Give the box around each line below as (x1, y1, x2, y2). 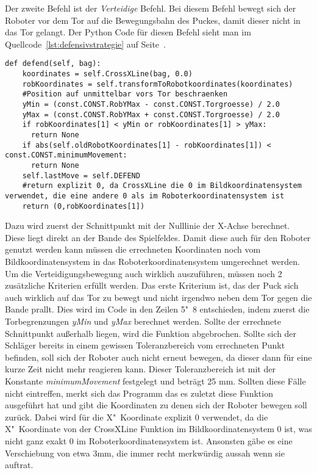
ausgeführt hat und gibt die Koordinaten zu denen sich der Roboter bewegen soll (5, 399, 307, 411)
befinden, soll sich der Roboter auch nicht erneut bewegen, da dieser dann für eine (5, 350, 312, 363)
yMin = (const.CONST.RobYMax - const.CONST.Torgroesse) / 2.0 (22, 100, 280, 109)
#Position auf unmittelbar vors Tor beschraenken (22, 90, 228, 99)
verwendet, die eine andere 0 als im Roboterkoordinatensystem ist (5, 191, 285, 200)
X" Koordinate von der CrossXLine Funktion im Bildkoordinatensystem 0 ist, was (5, 422, 312, 435)
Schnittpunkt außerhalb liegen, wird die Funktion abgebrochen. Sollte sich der (5, 327, 297, 339)
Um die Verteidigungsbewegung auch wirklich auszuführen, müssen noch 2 (5, 267, 282, 280)
